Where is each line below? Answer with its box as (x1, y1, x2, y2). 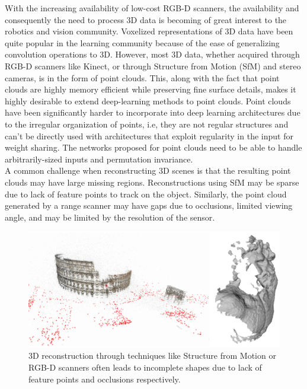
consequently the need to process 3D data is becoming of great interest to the (5, 13, 287, 25)
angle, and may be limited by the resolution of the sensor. (5, 211, 215, 223)
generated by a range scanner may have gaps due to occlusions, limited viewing (5, 199, 293, 212)
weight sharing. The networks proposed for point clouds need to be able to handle (5, 141, 302, 154)
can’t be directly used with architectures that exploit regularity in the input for (5, 129, 293, 142)
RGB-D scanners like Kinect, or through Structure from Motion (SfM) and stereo (5, 59, 301, 72)
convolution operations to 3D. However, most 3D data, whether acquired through (5, 48, 300, 60)
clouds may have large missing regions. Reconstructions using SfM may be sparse (5, 176, 299, 188)
